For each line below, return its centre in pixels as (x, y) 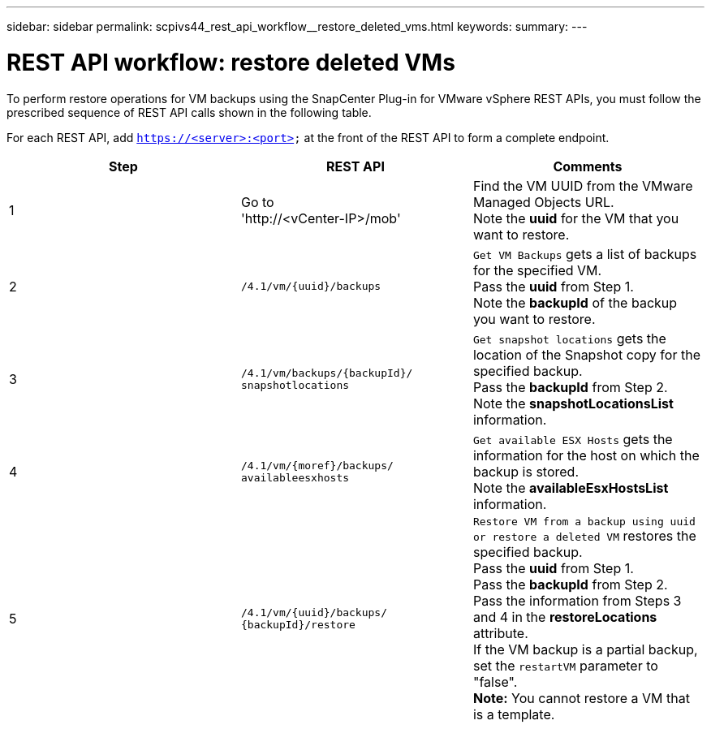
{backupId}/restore (298, 625)
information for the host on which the (586, 455)
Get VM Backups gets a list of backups (585, 254)
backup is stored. (526, 471)
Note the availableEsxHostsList (571, 487)
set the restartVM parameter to (565, 665)
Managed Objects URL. (543, 202)
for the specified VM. (537, 270)
